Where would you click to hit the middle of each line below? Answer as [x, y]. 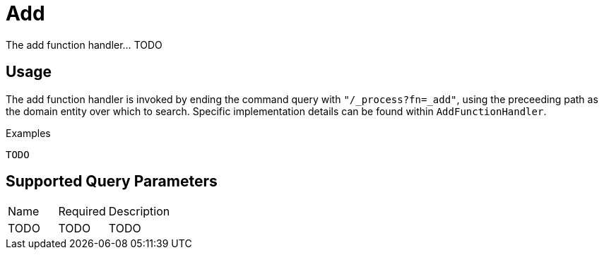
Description [139, 212]
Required [82, 212]
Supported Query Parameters [112, 182]
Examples [28, 133]
